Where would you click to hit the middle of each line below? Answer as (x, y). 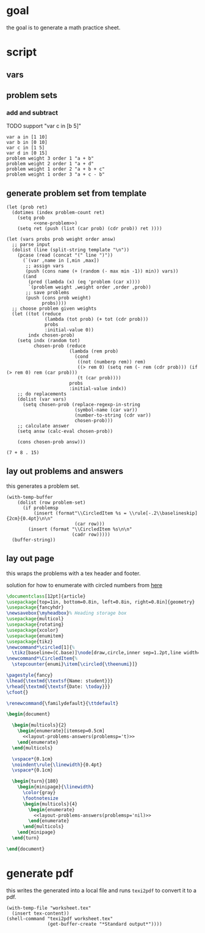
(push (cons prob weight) (58, 298)
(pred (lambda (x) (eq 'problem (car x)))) (84, 282)
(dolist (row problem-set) (52, 502)
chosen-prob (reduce (59, 346)
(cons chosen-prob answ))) (52, 442)
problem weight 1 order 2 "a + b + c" (56, 169)
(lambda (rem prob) (94, 351)
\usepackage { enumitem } (35, 636)
